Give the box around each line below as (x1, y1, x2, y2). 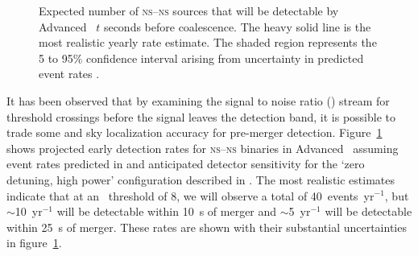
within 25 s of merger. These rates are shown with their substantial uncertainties (6, 218, 407, 235)
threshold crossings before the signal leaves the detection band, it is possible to (6, 108, 396, 125)
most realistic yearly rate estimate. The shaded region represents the (39, 34, 377, 51)
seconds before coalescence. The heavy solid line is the (103, 18, 371, 35)
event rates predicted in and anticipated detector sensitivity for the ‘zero (6, 155, 365, 172)
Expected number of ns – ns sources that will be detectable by (39, 2, 339, 19)
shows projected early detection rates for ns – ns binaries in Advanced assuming (6, 139, 399, 156)
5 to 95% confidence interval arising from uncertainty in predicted (39, 49, 364, 66)
